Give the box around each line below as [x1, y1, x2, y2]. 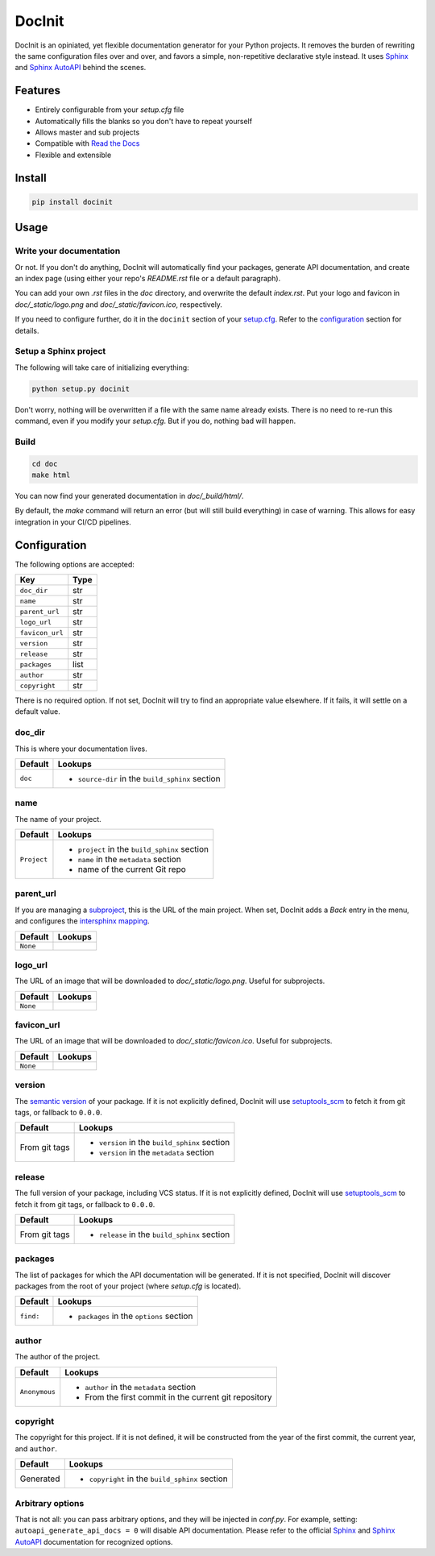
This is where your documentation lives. [14, 744, 148, 753]
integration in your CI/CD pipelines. [14, 517, 132, 527]
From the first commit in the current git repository [85, 1391, 273, 1402]
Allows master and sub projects [35, 127, 140, 137]
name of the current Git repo [77, 864, 187, 875]
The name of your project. [14, 814, 102, 824]
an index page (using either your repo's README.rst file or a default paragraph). [14, 273, 281, 283]
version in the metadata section [99, 1147, 214, 1158]
